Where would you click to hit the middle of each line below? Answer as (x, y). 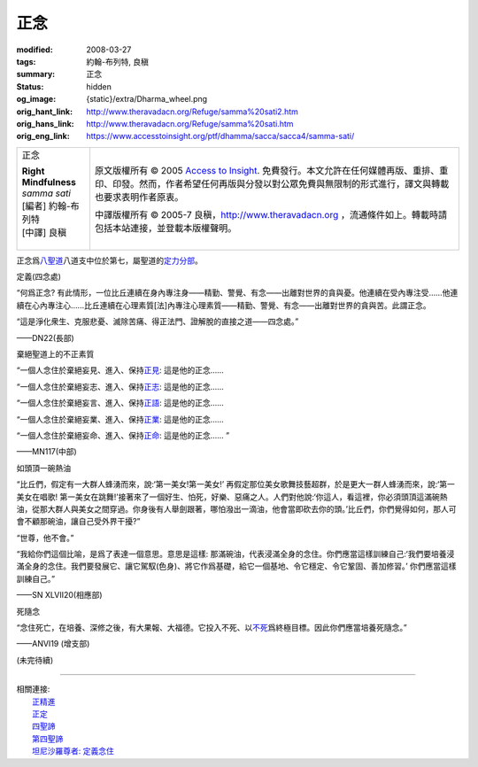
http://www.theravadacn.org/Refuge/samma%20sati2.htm (192, 112)
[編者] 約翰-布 (50, 205)
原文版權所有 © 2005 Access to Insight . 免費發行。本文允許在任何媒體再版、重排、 (267, 170)
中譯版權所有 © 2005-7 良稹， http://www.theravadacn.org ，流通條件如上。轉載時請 (270, 214)
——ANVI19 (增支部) (53, 644)
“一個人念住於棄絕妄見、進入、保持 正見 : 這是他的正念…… (120, 370)
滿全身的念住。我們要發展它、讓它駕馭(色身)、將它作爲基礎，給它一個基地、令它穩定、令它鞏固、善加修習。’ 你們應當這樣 (236, 566)
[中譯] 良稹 (44, 232)
